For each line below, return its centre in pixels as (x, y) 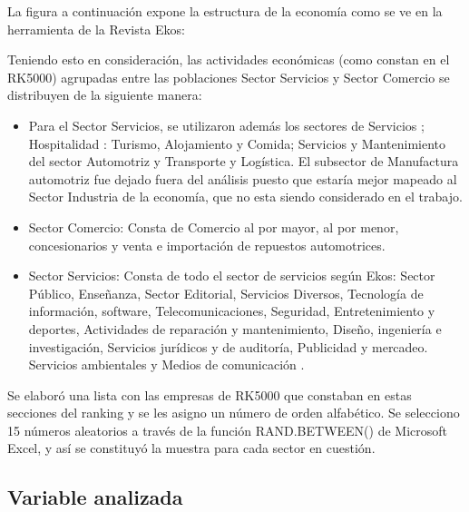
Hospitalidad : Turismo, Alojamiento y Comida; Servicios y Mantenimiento (237, 143)
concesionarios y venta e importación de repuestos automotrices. (207, 245)
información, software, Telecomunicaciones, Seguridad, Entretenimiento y (232, 311)
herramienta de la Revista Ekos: (96, 29)
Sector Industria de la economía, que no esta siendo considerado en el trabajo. (245, 197)
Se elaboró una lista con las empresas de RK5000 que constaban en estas (210, 394)
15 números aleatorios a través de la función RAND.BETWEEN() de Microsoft (228, 430)
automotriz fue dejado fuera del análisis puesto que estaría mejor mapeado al (243, 178)
